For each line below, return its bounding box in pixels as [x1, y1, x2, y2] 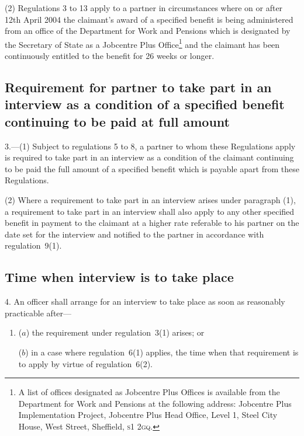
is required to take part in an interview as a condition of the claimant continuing [5, 151, 294, 163]
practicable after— [5, 306, 72, 319]
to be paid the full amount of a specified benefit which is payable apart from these [5, 162, 299, 175]
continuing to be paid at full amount [5, 112, 230, 130]
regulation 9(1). [5, 239, 62, 252]
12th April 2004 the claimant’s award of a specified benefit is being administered [5, 13, 293, 25]
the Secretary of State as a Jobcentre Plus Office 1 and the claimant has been [5, 36, 280, 50]
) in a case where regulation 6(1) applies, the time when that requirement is [25, 346, 299, 358]
